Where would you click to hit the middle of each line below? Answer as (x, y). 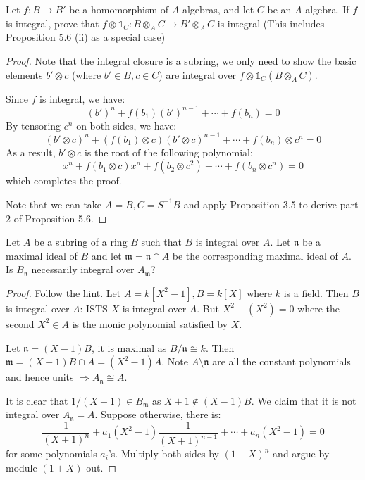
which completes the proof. (64, 181)
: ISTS (94, 308)
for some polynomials (51, 454)
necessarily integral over (83, 269)
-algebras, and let (217, 9)
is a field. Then (316, 292)
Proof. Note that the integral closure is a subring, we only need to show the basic (181, 60)
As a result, (31, 152)
